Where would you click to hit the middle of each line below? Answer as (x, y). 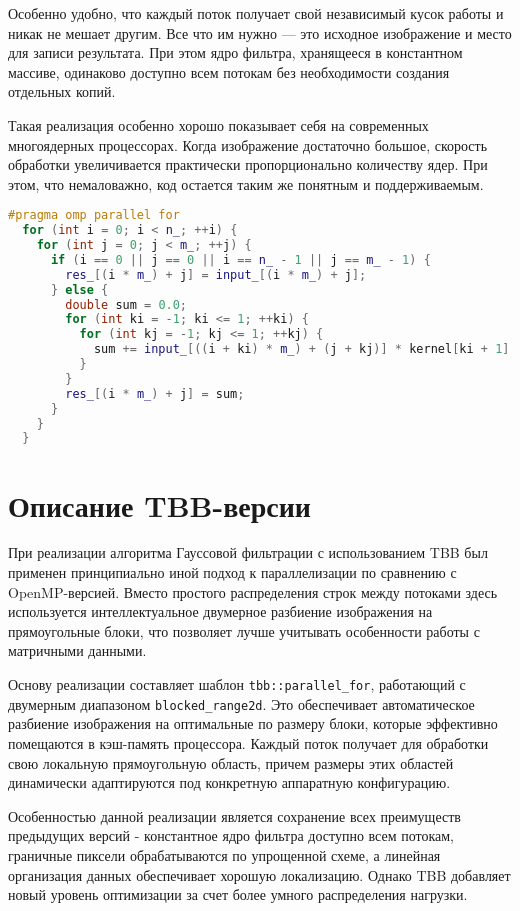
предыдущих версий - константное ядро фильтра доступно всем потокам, (231, 835)
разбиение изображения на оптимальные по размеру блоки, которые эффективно (253, 723)
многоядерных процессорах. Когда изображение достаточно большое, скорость (248, 144)
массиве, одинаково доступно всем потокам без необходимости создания (229, 71)
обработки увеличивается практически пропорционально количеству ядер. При (248, 164)
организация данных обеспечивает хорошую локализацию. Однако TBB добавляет (259, 874)
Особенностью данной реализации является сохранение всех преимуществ (234, 815)
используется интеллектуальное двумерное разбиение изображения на (220, 611)
